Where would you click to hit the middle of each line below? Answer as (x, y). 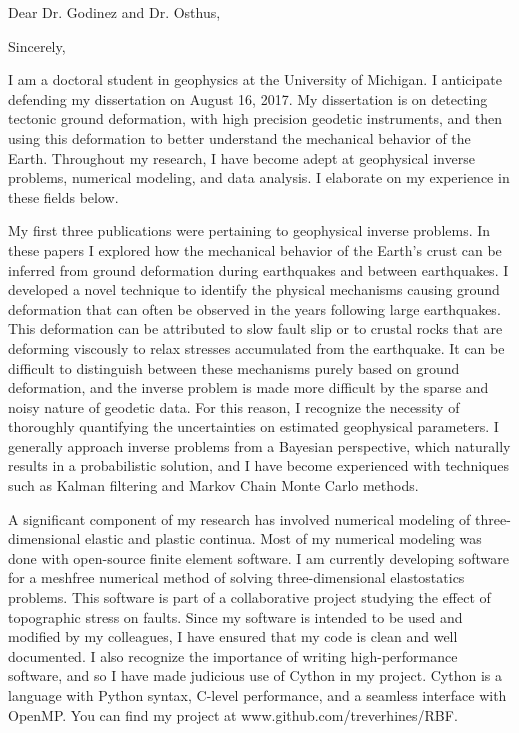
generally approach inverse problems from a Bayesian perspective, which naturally (259, 445)
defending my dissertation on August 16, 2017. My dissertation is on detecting (248, 98)
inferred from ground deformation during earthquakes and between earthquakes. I (258, 269)
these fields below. (63, 196)
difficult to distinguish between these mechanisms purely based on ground (234, 367)
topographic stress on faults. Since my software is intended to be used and (235, 616)
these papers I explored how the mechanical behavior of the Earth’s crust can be (255, 249)
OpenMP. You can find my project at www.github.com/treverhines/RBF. (233, 714)
